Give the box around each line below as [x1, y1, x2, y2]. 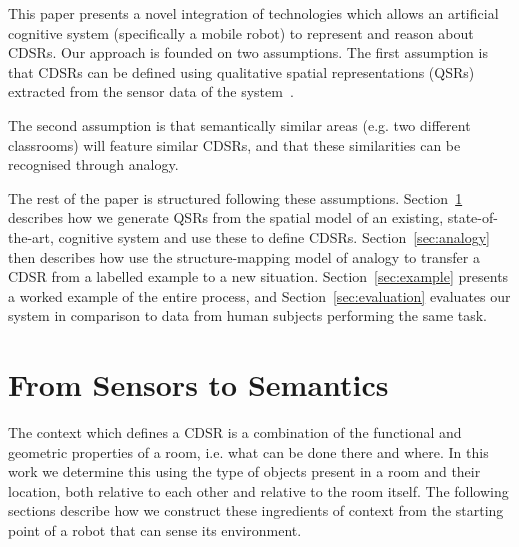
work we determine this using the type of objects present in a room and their [8, 461, 481, 482]
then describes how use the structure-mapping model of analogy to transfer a [8, 246, 480, 267]
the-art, [8, 226, 54, 247]
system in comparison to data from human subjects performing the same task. [8, 305, 488, 326]
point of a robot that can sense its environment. [8, 520, 302, 540]
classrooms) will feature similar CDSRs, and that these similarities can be [8, 134, 461, 155]
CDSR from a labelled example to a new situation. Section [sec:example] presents [8, 266, 509, 287]
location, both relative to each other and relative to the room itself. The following [8, 480, 509, 501]
